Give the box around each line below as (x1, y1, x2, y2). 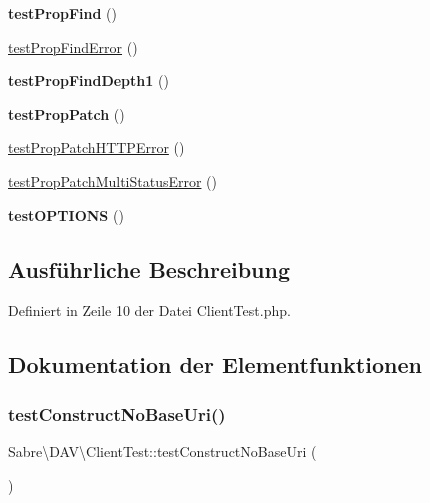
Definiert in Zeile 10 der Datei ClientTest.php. (8, 300, 291, 321)
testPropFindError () (8, 36, 138, 57)
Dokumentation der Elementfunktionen (8, 349, 422, 380)
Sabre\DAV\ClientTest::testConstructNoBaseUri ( (8, 440, 317, 461)
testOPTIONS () (8, 204, 124, 225)
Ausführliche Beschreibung (8, 253, 290, 284)
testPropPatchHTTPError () (8, 137, 185, 158)
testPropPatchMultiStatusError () (8, 170, 218, 191)
